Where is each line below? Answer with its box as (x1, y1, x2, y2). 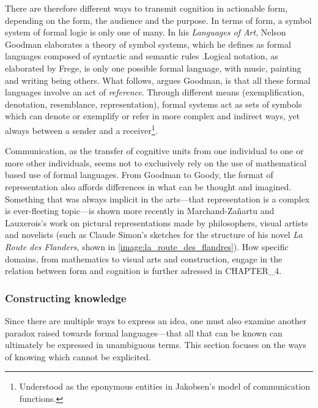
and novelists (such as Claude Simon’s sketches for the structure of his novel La (5, 228, 303, 241)
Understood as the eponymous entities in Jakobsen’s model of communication (19, 380, 310, 393)
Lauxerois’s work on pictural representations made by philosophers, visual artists (5, 216, 308, 229)
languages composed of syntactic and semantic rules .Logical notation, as (5, 50, 278, 62)
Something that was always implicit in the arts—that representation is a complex (5, 192, 310, 205)
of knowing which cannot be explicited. (5, 350, 151, 363)
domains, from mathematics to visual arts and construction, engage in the (5, 252, 283, 265)
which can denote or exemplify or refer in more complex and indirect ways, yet (5, 109, 300, 122)
